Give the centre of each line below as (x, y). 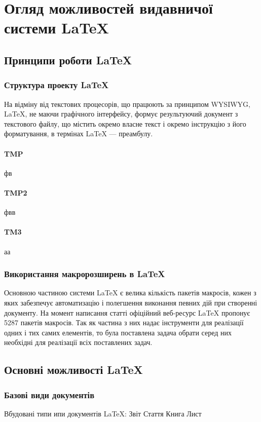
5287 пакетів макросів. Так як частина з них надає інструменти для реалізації (124, 322)
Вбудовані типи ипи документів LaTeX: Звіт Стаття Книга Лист (103, 413)
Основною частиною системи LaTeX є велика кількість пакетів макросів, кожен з (130, 293)
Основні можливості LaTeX (73, 370)
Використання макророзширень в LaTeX (85, 274)
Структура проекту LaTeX (57, 85)
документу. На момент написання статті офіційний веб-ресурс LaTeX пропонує (127, 312)
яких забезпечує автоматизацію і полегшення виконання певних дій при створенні (131, 302)
